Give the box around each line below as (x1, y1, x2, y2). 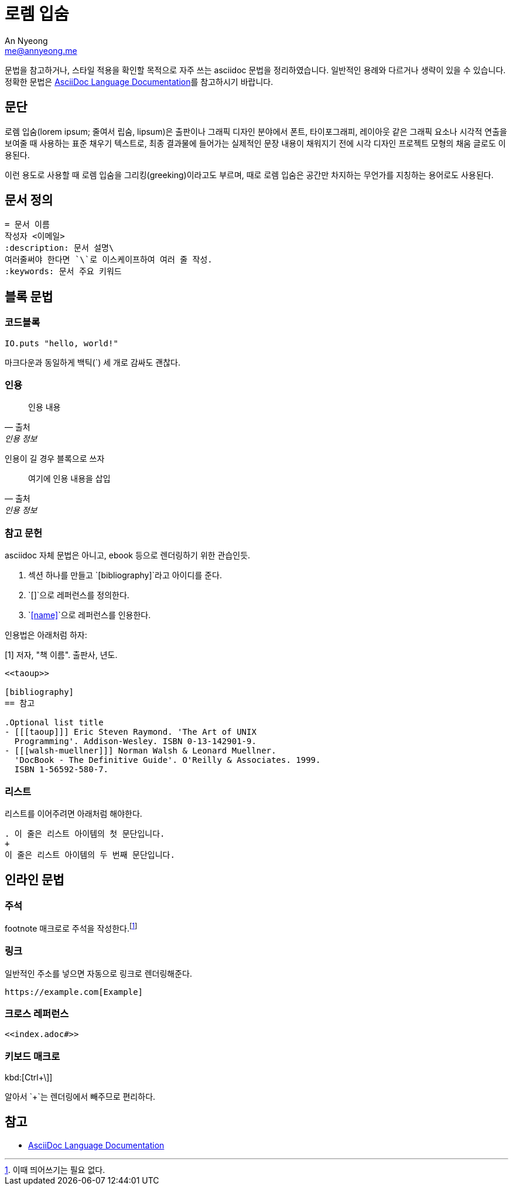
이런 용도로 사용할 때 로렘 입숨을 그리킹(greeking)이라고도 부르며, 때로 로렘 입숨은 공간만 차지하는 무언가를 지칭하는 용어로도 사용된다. (5, 169, 494, 180)
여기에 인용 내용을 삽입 (28, 473, 111, 484)
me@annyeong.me (5, 45, 77, 56)
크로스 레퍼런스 (5, 1007, 69, 1019)
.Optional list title (5, 718, 104, 728)
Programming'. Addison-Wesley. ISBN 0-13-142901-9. (14, 736, 256, 746)
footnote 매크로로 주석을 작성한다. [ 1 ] (5, 922, 138, 933)
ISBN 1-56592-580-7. (14, 765, 109, 775)
